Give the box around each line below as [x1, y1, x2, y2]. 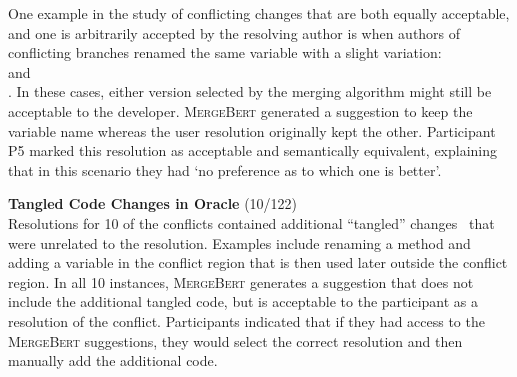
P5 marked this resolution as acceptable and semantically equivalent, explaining [8, 140, 498, 161]
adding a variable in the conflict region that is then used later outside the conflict [8, 252, 508, 273]
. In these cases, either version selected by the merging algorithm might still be [8, 81, 492, 102]
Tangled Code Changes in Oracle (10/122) [8, 193, 298, 214]
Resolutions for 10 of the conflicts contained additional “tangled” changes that [8, 212, 495, 233]
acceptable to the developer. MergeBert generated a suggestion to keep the [8, 100, 473, 121]
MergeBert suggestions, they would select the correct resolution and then [8, 330, 463, 351]
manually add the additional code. [8, 350, 218, 371]
